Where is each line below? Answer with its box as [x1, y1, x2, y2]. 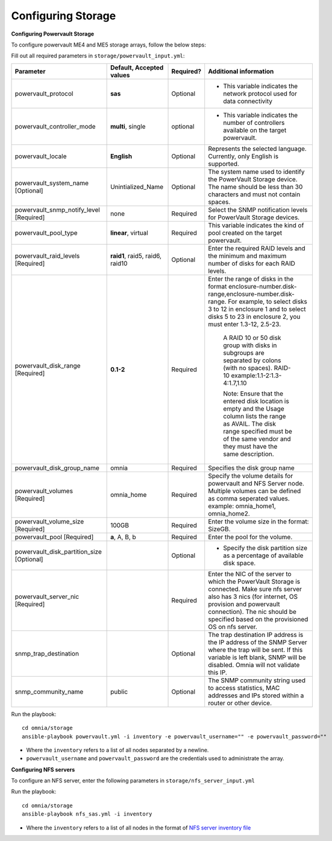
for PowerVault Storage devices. [208, 213, 300, 222]
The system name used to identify [208, 167, 305, 176]
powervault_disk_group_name [14, 464, 99, 472]
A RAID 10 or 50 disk [223, 333, 281, 342]
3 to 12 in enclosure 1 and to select [208, 305, 307, 313]
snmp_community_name [14, 687, 84, 696]
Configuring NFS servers [11, 766, 75, 773]
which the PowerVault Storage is [208, 577, 301, 586]
